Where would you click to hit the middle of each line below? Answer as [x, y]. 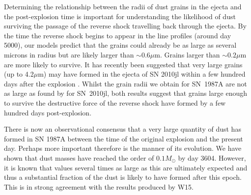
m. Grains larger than [187, 54]
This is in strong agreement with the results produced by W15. [99, 186]
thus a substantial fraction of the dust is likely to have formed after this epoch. [123, 177]
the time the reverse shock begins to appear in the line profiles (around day [118, 35]
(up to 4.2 [19, 74]
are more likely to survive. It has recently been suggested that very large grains [123, 64]
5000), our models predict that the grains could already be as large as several [120, 45]
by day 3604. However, [212, 157]
